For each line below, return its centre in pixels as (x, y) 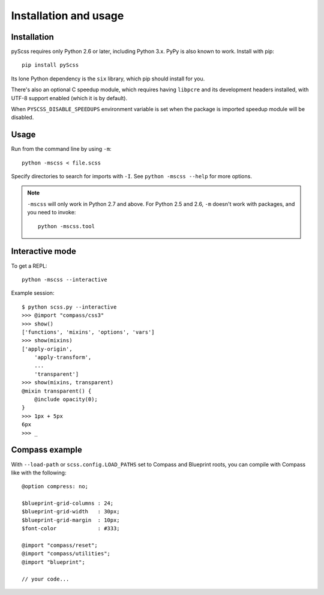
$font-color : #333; (71, 529)
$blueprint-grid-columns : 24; (68, 503)
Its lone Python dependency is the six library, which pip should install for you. (108, 79)
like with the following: (39, 473)
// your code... (46, 579)
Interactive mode (43, 251)
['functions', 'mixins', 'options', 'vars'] (88, 332)
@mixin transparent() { (57, 391)
